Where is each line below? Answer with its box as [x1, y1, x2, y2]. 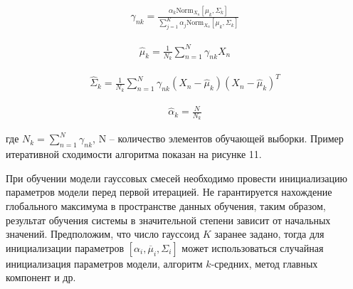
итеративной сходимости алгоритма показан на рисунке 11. [6, 147, 262, 162]
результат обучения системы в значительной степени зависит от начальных [6, 212, 331, 227]
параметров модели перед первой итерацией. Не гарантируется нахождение [6, 184, 332, 199]
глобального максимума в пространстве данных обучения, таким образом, [6, 199, 326, 214]
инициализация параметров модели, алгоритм [6, 256, 203, 270]
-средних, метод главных [211, 256, 318, 270]
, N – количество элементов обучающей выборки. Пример [93, 131, 344, 146]
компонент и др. [6, 270, 76, 285]
